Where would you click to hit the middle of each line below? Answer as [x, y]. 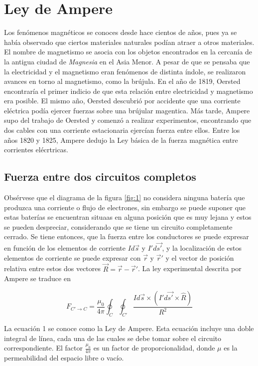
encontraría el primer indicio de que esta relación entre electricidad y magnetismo [129, 91]
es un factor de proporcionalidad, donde [154, 348]
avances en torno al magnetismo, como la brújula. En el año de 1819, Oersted [122, 81]
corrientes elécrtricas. [36, 150]
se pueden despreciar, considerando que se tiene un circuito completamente [118, 226]
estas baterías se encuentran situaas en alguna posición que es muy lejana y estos [128, 217]
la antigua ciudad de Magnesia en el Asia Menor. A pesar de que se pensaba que [127, 61]
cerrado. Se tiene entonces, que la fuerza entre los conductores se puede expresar [127, 236]
